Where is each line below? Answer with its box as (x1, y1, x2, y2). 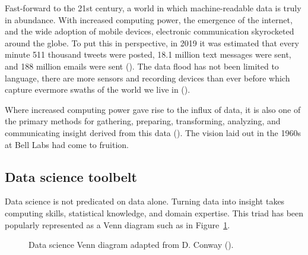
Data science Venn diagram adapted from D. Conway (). (28, 238, 234, 251)
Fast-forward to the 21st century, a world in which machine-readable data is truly (5, 2, 301, 14)
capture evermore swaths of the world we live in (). (5, 83, 190, 96)
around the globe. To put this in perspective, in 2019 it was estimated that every (5, 36, 299, 49)
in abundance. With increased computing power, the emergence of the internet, (5, 13, 293, 26)
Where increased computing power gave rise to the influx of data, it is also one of (5, 103, 301, 115)
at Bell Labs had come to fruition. (5, 138, 129, 150)
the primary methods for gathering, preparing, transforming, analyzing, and (5, 115, 281, 127)
